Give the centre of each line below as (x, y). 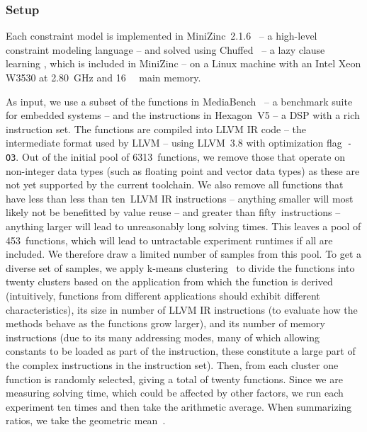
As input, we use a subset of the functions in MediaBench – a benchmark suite (179, 101)
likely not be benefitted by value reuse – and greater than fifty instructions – (173, 212)
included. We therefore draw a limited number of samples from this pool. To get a (184, 254)
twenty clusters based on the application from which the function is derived (169, 282)
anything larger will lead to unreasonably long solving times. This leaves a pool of (183, 226)
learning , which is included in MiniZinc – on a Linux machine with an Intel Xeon (183, 63)
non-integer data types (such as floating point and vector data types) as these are (183, 170)
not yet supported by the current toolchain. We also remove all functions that (175, 184)
